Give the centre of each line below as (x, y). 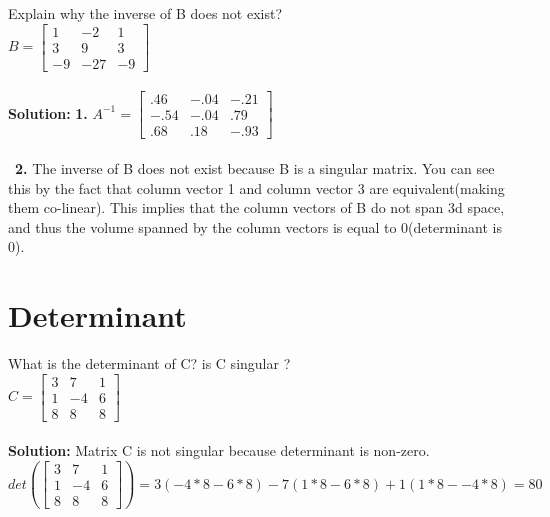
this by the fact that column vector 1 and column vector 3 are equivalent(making (256, 187)
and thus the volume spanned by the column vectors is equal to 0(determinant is (255, 226)
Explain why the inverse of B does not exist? (145, 13)
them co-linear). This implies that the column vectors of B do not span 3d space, (256, 207)
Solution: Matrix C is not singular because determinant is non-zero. (219, 450)
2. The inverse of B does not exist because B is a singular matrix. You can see (255, 167)
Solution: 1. (48, 112)
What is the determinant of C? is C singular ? (149, 363)
